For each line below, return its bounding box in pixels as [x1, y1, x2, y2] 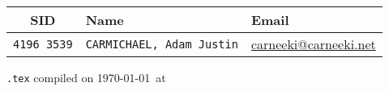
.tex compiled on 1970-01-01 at [6, 69, 166, 86]
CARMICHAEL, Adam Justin [85, 37, 238, 51]
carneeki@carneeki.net [250, 35, 376, 54]
